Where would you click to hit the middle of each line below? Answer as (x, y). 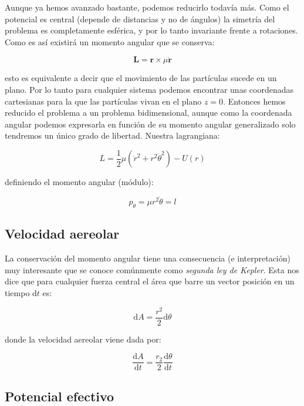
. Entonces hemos (254, 101)
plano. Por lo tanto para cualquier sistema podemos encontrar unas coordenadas (149, 89)
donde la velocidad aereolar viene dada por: (83, 339)
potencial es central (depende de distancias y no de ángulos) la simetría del (140, 19)
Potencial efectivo (60, 396)
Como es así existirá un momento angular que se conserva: (110, 41)
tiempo (17, 293)
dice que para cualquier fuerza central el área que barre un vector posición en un (150, 281)
